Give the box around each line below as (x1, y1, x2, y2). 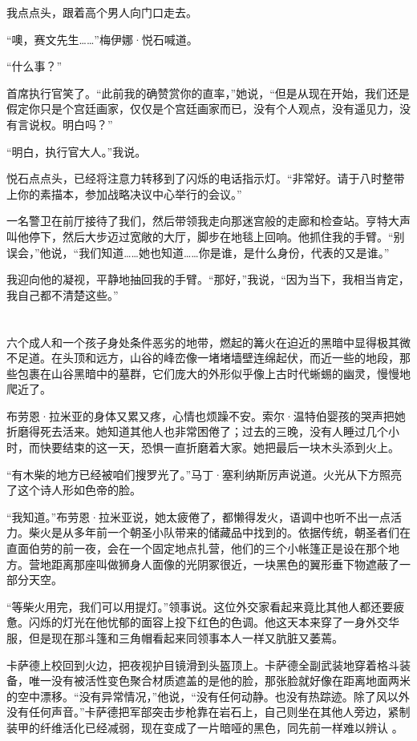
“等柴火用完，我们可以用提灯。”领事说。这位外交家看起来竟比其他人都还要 (6, 598, 394, 614)
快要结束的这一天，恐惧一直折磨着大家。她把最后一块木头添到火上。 (39, 439, 399, 456)
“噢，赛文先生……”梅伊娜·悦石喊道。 (6, 30, 198, 47)
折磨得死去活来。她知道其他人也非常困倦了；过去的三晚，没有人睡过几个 (6, 423, 388, 440)
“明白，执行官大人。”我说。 (6, 143, 147, 159)
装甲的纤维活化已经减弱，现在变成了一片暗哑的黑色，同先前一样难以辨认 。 (6, 719, 403, 735)
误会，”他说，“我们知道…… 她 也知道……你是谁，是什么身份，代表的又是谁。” (6, 244, 390, 260)
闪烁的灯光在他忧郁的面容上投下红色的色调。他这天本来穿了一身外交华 (28, 614, 399, 630)
